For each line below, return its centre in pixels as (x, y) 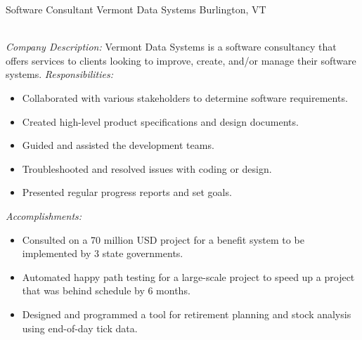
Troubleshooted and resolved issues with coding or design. (147, 168)
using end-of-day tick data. (80, 328)
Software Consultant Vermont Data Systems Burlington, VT (136, 9)
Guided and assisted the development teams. (118, 145)
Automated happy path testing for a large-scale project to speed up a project (188, 276)
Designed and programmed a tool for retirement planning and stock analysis (187, 314)
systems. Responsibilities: (60, 74)
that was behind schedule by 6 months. (106, 290)
